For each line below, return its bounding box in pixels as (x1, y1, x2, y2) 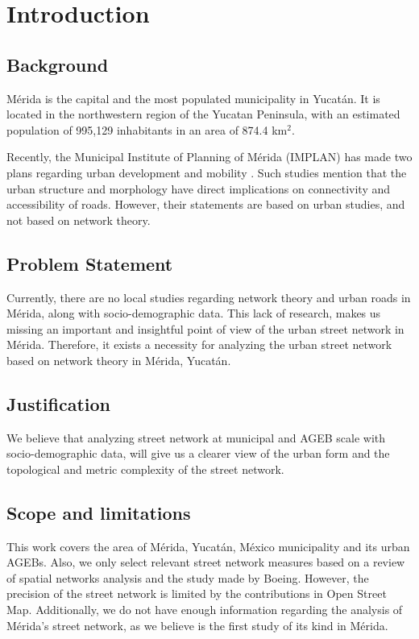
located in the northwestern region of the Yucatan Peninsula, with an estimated (6, 106, 400, 122)
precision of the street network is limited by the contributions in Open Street (6, 585, 387, 602)
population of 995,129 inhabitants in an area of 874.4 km (6, 121, 288, 138)
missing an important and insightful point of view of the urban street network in (6, 320, 404, 337)
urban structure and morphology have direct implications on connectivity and (6, 180, 391, 197)
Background (6, 52, 109, 77)
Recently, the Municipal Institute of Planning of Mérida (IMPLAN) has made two (6, 148, 413, 165)
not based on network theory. (6, 211, 151, 228)
